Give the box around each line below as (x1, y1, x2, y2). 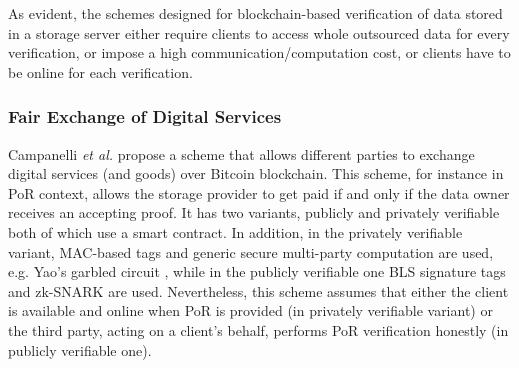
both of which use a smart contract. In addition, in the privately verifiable (8, 221, 463, 242)
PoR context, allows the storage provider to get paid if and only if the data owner (8, 182, 510, 203)
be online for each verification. (8, 61, 193, 82)
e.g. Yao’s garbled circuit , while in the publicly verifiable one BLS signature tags (8, 261, 506, 282)
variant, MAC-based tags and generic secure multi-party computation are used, (8, 241, 494, 262)
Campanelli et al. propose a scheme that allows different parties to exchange (8, 143, 475, 164)
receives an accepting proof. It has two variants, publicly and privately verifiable (8, 202, 500, 223)
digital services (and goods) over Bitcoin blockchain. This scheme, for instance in (8, 163, 504, 184)
